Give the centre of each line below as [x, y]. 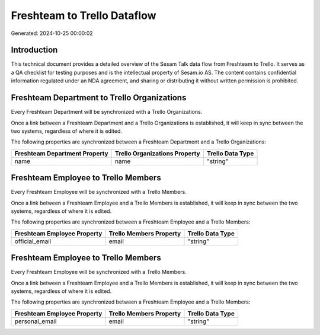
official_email [33, 241]
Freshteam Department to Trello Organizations [99, 98]
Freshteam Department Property [62, 153]
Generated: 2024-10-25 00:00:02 [52, 33]
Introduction [34, 50]
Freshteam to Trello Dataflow [84, 15]
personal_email [36, 321]
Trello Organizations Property [158, 153]
